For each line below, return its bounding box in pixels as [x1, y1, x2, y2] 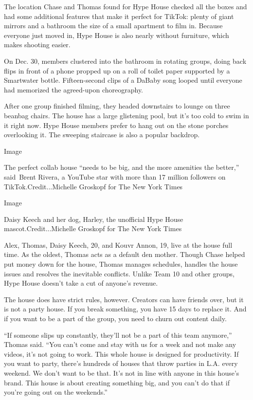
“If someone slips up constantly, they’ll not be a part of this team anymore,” [4, 329, 232, 340]
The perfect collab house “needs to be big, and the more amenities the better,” [4, 162, 239, 172]
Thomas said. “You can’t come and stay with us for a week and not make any [4, 339, 236, 349]
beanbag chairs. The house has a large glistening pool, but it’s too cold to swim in [4, 110, 249, 120]
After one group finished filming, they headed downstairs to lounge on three [4, 101, 230, 111]
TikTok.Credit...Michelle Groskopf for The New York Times [4, 181, 183, 191]
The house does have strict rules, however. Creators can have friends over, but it [4, 294, 244, 304]
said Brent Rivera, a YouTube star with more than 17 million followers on [4, 171, 226, 182]
